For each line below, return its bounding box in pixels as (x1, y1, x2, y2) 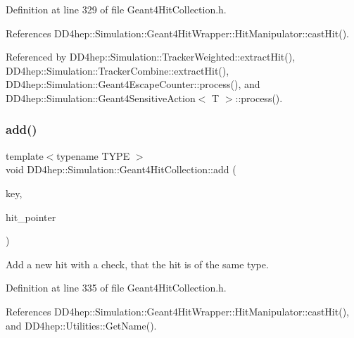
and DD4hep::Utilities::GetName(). (6, 318, 157, 332)
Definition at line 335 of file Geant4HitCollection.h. (6, 280, 227, 295)
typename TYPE (56, 148, 130, 163)
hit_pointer (6, 209, 56, 224)
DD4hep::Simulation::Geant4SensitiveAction (6, 90, 196, 105)
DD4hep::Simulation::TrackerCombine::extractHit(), (6, 63, 229, 77)
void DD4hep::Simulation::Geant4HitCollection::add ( (6, 162, 236, 177)
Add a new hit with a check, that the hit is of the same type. (6, 256, 269, 271)
